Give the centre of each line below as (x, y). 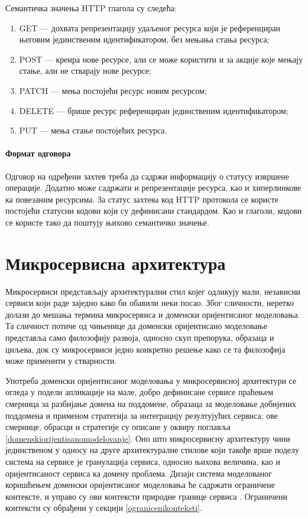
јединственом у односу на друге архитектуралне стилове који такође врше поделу (153, 450)
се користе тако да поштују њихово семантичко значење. (107, 222)
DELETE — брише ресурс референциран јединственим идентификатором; (154, 110)
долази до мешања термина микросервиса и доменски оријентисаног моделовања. (153, 314)
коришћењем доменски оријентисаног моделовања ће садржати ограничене (140, 485)
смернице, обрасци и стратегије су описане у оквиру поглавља (118, 427)
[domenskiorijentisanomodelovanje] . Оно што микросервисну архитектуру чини (148, 438)
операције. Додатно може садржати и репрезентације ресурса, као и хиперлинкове (153, 188)
